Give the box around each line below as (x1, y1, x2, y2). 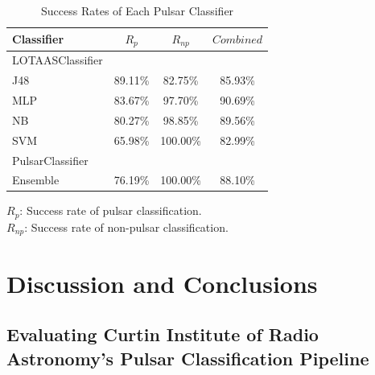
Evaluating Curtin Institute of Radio (6, 322, 319, 347)
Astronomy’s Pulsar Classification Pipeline (6, 345, 369, 370)
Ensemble (12, 171, 60, 188)
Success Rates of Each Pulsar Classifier (41, 2, 234, 19)
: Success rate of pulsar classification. (19, 202, 202, 219)
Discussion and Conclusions (6, 266, 318, 299)
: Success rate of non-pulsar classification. (24, 218, 229, 235)
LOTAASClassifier (12, 52, 103, 68)
